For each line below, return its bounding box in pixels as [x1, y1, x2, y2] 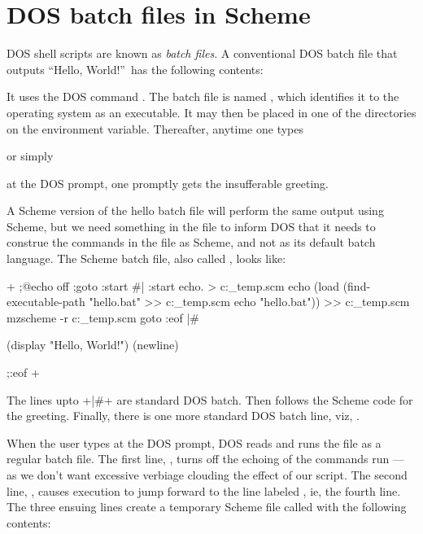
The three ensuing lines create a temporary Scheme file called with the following [7, 498, 407, 515]
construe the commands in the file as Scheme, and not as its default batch [7, 234, 376, 251]
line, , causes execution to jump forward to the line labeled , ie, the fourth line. [7, 482, 401, 499]
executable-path [7, 293, 85, 310]
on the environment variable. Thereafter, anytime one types [7, 120, 304, 137]
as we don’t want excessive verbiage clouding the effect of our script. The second [7, 466, 408, 483]
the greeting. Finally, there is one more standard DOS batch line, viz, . [7, 407, 360, 424]
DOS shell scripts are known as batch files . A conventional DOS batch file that [7, 45, 398, 62]
